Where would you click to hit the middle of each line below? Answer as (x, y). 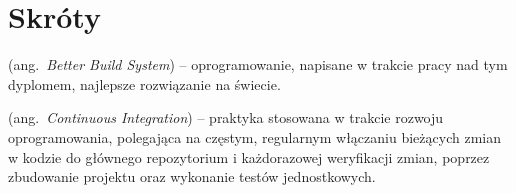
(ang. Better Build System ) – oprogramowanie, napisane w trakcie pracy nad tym (258, 64)
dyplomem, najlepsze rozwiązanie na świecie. (144, 83)
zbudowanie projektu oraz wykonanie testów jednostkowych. (192, 176)
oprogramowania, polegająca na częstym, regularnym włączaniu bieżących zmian (254, 136)
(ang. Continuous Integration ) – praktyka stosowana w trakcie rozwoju (226, 117)
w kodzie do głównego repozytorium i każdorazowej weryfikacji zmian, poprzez (249, 156)
